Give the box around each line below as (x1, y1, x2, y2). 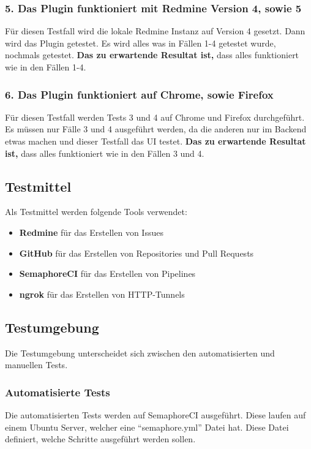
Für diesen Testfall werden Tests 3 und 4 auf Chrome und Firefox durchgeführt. (5, 110, 305, 123)
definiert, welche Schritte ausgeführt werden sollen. (5, 432, 196, 445)
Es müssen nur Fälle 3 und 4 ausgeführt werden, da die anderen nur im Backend (5, 123, 307, 135)
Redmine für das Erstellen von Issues (19, 225, 163, 238)
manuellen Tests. (5, 358, 68, 371)
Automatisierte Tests (5, 384, 110, 399)
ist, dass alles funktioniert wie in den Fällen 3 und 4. (5, 146, 204, 159)
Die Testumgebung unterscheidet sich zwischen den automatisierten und (5, 346, 275, 359)
